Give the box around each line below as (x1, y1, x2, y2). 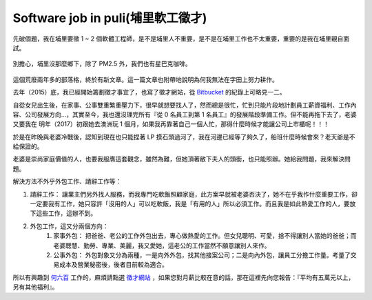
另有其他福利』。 (12, 283, 59, 291)
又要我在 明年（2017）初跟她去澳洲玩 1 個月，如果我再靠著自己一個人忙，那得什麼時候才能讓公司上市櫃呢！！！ (12, 120, 330, 128)
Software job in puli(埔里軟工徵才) (12, 10, 207, 26)
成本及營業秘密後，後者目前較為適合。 (59, 261, 168, 269)
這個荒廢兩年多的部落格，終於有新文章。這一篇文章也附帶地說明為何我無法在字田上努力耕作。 (12, 75, 278, 83)
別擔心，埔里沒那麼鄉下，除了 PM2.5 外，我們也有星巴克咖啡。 (12, 59, 192, 68)
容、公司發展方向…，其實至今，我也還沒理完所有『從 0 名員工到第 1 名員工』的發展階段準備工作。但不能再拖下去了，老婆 (12, 110, 358, 119)
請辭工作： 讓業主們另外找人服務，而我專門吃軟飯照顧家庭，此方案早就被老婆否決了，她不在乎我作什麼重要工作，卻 (30, 190, 358, 198)
